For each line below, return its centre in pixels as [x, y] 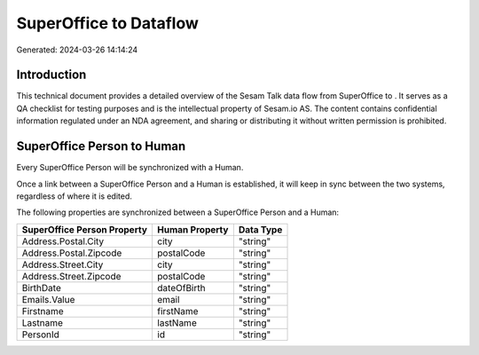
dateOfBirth [181, 288]
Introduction [51, 75]
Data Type [260, 229]
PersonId [40, 335]
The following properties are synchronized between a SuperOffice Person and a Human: [178, 212]
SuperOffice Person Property [85, 229]
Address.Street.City [63, 264]
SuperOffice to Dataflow [108, 23]
